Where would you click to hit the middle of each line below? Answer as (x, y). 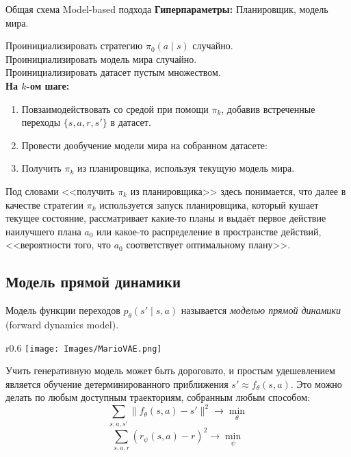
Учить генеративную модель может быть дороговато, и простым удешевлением (170, 370)
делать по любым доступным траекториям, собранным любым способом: (158, 397)
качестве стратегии (44, 204)
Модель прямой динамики (93, 282)
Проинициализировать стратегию (74, 45)
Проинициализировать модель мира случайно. (101, 58)
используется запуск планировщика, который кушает (209, 204)
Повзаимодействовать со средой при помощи (115, 108)
